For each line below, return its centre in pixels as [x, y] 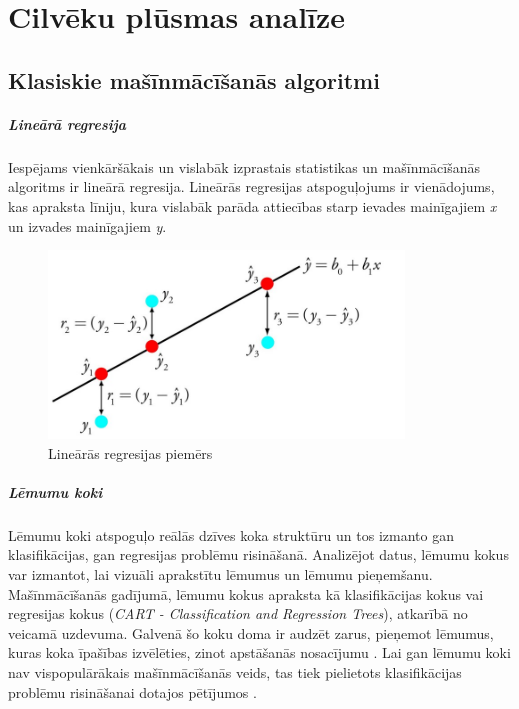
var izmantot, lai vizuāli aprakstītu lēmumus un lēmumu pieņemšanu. [220, 574]
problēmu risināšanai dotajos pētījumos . [132, 691]
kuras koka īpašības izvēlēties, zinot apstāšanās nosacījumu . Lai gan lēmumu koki [259, 652]
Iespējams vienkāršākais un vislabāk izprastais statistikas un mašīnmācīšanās [244, 166]
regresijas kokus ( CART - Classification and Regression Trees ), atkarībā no [238, 613]
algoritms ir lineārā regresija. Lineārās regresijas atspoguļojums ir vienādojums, [251, 186]
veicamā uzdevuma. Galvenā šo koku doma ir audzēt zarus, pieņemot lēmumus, [251, 632]
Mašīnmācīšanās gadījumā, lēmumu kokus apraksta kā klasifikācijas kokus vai [246, 593]
